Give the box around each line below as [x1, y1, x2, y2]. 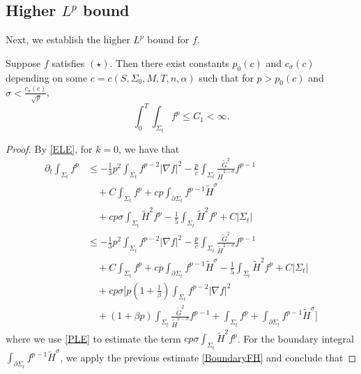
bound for [147, 32, 190, 47]
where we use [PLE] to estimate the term [6, 331, 181, 345]
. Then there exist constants [109, 55, 229, 70]
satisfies [52, 55, 85, 70]
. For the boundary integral [237, 331, 354, 345]
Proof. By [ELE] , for [6, 141, 93, 156]
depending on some [6, 70, 88, 84]
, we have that [118, 141, 180, 156]
